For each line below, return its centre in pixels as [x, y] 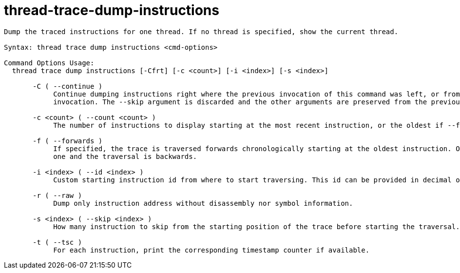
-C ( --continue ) [68, 86]
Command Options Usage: [49, 63]
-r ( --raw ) [57, 195]
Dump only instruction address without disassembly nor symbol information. [203, 203]
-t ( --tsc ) [57, 242]
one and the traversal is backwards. [125, 156]
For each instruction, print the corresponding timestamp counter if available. [211, 250]
